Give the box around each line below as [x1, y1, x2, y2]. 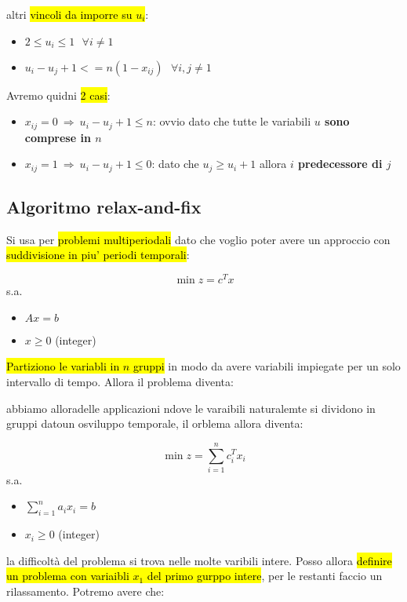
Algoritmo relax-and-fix [6, 195, 202, 219]
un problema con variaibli [6, 567, 129, 584]
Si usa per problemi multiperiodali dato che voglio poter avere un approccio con [6, 231, 391, 247]
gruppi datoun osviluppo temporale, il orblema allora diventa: [6, 415, 303, 432]
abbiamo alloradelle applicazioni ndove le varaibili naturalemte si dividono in [6, 400, 376, 416]
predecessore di [298, 155, 383, 172]
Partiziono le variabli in [6, 358, 120, 374]
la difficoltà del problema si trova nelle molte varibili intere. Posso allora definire [6, 552, 392, 568]
